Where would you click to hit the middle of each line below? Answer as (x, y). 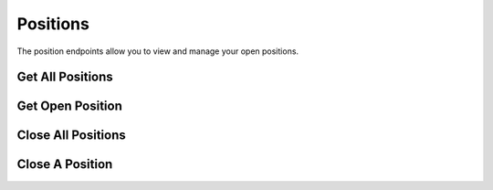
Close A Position (65, 164)
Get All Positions (65, 77)
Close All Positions (72, 136)
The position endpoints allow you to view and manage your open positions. (158, 51)
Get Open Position (70, 106)
